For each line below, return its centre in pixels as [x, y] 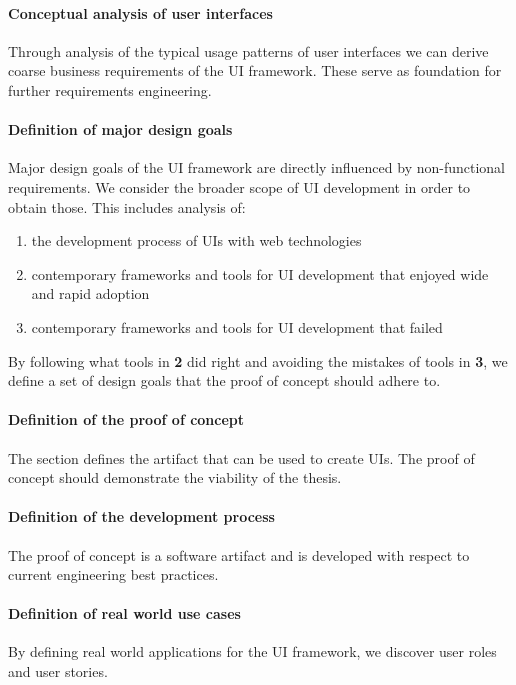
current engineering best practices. [113, 574]
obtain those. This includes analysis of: [127, 206]
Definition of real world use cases [124, 613]
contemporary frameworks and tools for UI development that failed [237, 326]
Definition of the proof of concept [126, 419]
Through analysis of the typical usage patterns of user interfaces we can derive [248, 50]
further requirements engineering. [110, 89]
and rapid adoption [90, 293]
